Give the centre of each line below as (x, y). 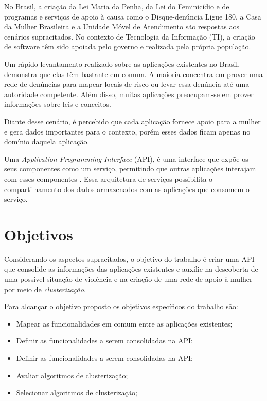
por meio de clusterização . (45, 289)
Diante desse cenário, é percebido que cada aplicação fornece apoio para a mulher (132, 121)
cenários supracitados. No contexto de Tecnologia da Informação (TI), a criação (130, 36)
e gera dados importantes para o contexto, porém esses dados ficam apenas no (127, 131)
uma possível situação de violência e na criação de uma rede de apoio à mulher (128, 279)
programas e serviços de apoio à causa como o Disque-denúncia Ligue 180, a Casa (133, 16)
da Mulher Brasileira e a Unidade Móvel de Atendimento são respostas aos (122, 26)
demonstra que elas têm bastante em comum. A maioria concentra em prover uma (133, 74)
